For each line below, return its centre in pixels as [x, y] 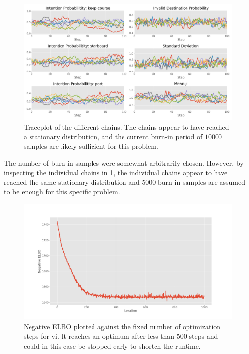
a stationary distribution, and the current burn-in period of [113, 136]
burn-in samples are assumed [202, 182]
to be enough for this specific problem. [62, 192]
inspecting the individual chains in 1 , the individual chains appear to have [116, 172]
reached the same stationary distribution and [72, 182]
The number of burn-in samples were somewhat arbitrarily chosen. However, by [124, 162]
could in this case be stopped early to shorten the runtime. [112, 345]
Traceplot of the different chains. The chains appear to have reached [126, 126]
